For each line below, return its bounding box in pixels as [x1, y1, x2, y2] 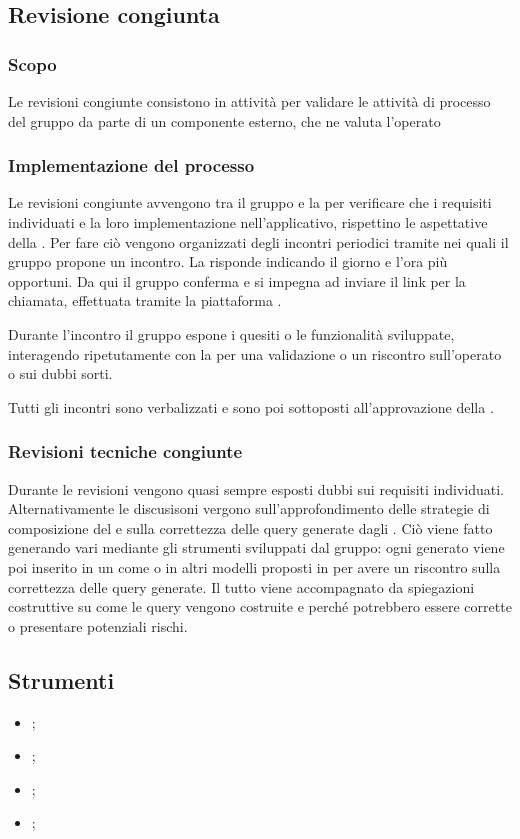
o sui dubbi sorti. [8, 363, 113, 384]
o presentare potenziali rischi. [8, 615, 188, 636]
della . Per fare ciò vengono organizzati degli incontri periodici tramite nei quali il [8, 231, 509, 252]
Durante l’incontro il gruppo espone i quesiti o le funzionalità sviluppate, [8, 323, 455, 344]
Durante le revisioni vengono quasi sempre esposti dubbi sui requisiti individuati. [8, 478, 505, 499]
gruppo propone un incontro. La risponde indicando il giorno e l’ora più [8, 251, 448, 272]
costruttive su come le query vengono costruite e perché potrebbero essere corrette [8, 596, 512, 617]
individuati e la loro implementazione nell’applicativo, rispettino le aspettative [8, 212, 488, 232]
